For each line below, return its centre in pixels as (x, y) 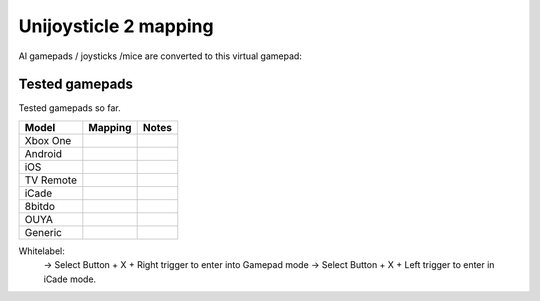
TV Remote (51, 180)
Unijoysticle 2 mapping (116, 26)
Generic (43, 232)
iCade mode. (70, 279)
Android (43, 153)
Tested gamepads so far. (69, 108)
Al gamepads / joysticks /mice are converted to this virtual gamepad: (160, 56)
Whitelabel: (41, 251)
